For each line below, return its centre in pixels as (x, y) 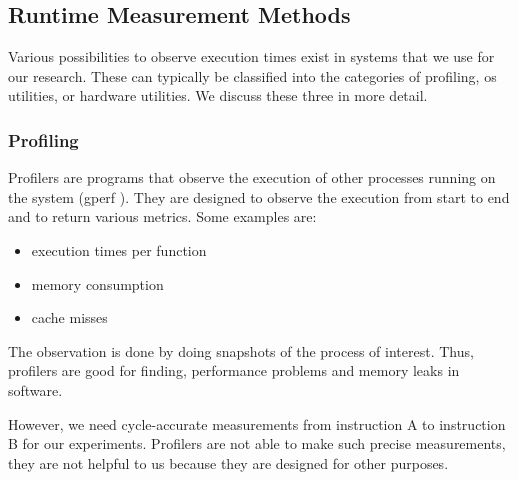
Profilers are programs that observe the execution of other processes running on (252, 177)
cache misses (69, 317)
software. (35, 389)
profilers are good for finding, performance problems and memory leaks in (234, 370)
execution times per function (119, 249)
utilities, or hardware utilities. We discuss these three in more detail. (218, 95)
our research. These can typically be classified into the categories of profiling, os (252, 75)
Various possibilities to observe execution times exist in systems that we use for (251, 56)
